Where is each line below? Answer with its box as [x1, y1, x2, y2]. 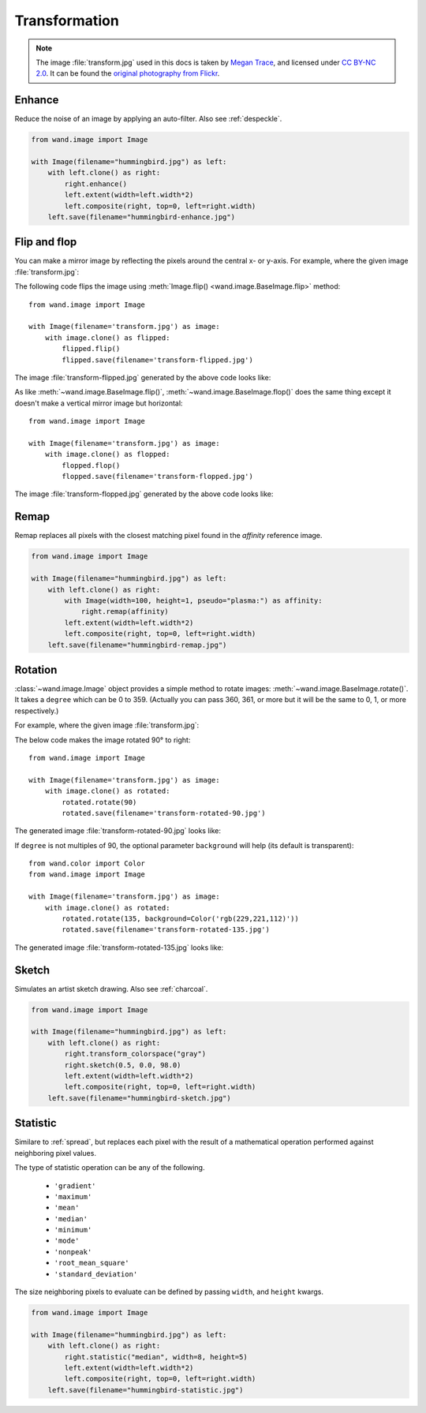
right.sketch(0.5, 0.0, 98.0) [64, 1060, 181, 1069]
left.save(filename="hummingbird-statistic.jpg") [47, 1385, 244, 1394]
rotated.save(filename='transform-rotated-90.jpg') [62, 809, 266, 817]
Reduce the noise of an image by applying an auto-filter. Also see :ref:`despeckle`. [14, 114, 282, 124]
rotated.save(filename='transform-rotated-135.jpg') [62, 925, 270, 934]
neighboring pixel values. [14, 1148, 96, 1157]
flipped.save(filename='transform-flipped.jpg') [62, 355, 254, 364]
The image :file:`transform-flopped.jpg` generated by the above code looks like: [14, 489, 274, 499]
